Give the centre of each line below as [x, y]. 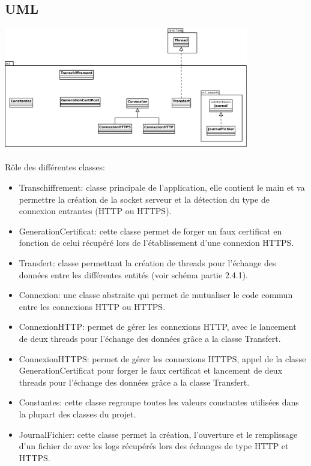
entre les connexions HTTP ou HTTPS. [92, 306]
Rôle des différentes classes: [55, 167]
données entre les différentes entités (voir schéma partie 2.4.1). [134, 274]
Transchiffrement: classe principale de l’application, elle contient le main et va [162, 187]
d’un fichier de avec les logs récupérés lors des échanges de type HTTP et [154, 446]
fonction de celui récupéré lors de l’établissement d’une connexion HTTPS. [156, 243]
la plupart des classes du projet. [77, 414]
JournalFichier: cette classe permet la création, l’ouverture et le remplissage [158, 434]
